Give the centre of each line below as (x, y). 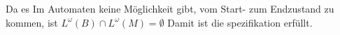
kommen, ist (32, 22)
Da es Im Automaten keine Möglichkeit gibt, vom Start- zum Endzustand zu (170, 8)
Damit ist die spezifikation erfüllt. (240, 22)
